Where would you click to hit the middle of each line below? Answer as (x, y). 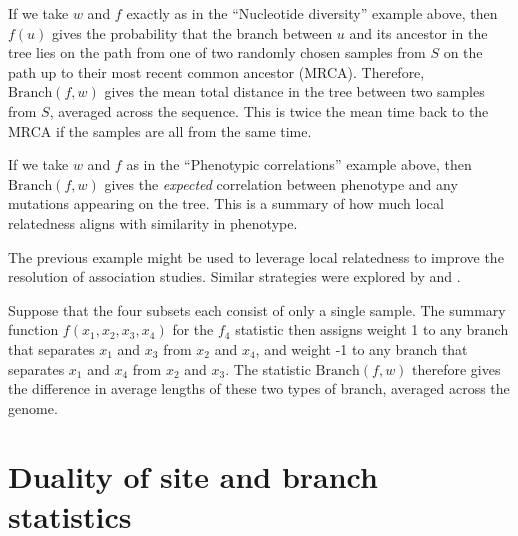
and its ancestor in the (418, 32)
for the (193, 329)
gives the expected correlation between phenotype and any (281, 183)
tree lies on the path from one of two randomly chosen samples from (217, 52)
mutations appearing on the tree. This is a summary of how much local (226, 203)
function (33, 329)
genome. (33, 407)
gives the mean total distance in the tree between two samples (294, 91)
